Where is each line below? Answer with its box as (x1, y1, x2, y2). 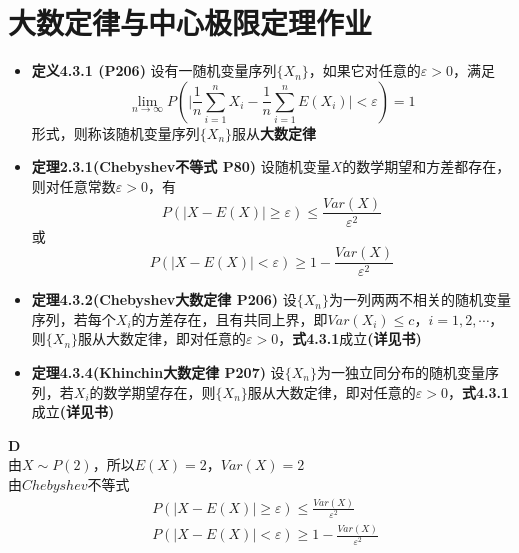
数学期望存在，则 (103, 381, 216, 402)
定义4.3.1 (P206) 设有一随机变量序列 (31, 60, 277, 81)
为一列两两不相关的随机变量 (328, 289, 511, 310)
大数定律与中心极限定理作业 (8, 2, 373, 43)
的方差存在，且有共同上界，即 (131, 308, 328, 329)
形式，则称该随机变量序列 (31, 122, 200, 143)
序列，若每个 (31, 308, 116, 329)
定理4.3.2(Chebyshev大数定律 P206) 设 (31, 289, 297, 310)
